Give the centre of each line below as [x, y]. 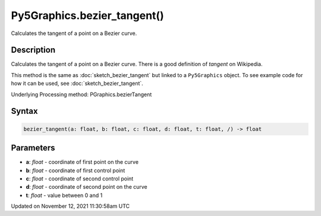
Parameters [33, 148]
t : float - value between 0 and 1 [64, 195]
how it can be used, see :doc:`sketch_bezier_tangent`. [77, 84]
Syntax [24, 111]
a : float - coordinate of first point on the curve [82, 162]
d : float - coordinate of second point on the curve [87, 187]
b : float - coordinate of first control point [75, 170]
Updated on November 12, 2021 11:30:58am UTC [70, 206]
